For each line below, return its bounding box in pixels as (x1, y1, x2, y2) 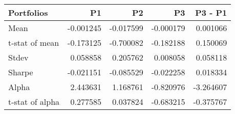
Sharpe (8, 66, 33, 78)
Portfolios (8, 7, 48, 18)
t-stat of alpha (8, 96, 60, 107)
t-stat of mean (8, 37, 59, 48)
